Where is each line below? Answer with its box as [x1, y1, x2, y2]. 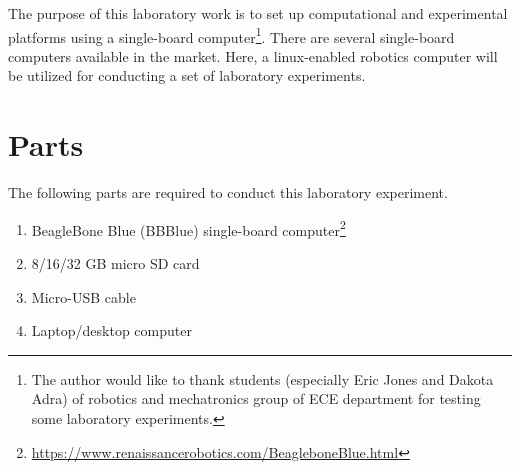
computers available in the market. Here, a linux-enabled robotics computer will [8, 45, 498, 66]
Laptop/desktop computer [31, 320, 192, 341]
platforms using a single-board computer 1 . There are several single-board [8, 23, 455, 47]
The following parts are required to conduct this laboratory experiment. [8, 182, 448, 203]
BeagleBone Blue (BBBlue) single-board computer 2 [31, 216, 346, 240]
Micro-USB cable [31, 286, 136, 307]
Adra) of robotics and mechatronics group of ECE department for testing [31, 388, 481, 409]
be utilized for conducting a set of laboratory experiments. [8, 65, 366, 86]
